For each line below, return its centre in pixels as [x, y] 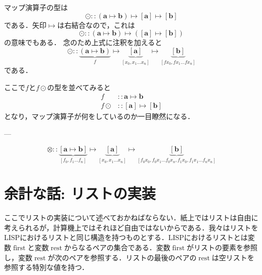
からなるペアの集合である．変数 [117, 247]
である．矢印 [25, 25]
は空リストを [233, 257]
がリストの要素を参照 [222, 247]
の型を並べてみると [79, 87]
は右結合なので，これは [96, 25]
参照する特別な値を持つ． [47, 267]
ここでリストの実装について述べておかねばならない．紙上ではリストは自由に [131, 218]
